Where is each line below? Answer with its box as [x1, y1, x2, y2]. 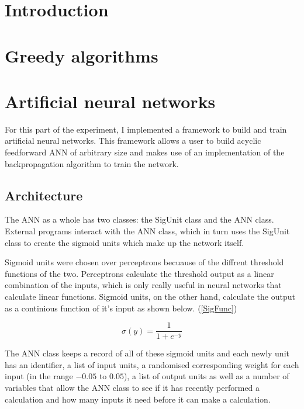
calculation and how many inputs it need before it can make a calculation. [5, 393, 271, 405]
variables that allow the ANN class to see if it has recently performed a [5, 382, 260, 394]
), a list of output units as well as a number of [123, 370, 289, 382]
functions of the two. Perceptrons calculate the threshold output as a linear [5, 267, 274, 279]
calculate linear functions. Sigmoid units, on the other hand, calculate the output [5, 290, 295, 303]
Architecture [5, 186, 83, 204]
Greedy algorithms [5, 43, 158, 67]
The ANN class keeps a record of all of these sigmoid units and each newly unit [5, 347, 289, 359]
